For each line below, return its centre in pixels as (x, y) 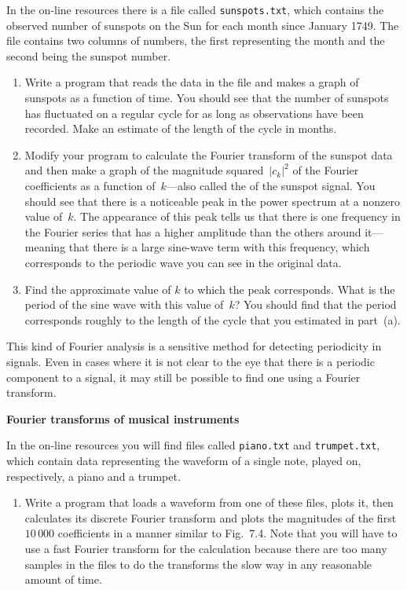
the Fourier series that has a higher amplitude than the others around (193, 231)
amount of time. (63, 579)
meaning (45, 247)
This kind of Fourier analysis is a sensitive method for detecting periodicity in (194, 346)
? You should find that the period (315, 304)
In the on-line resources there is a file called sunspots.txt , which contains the (195, 9)
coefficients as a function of (90, 185)
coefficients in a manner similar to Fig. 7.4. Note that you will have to (227, 533)
